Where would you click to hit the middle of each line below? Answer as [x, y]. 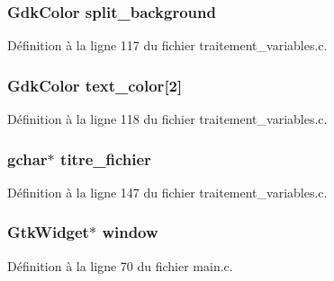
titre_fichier [106, 158]
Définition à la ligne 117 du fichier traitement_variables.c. [167, 45]
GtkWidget [48, 232]
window [130, 232]
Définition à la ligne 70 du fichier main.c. [120, 265]
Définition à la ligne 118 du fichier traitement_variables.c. [167, 119]
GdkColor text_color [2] [95, 85]
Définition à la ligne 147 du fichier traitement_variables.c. [167, 192]
